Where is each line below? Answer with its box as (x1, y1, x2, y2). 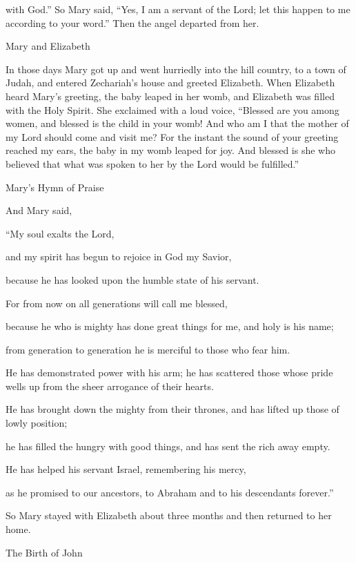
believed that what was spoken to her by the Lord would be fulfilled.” (6, 156, 299, 171)
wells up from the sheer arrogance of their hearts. (6, 378, 214, 393)
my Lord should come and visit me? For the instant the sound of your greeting (6, 129, 339, 144)
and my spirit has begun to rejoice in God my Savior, (6, 249, 232, 264)
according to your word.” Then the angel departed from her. (6, 15, 259, 30)
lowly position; (6, 416, 68, 430)
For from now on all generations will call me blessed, (6, 295, 228, 310)
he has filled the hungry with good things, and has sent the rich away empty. (6, 438, 330, 453)
